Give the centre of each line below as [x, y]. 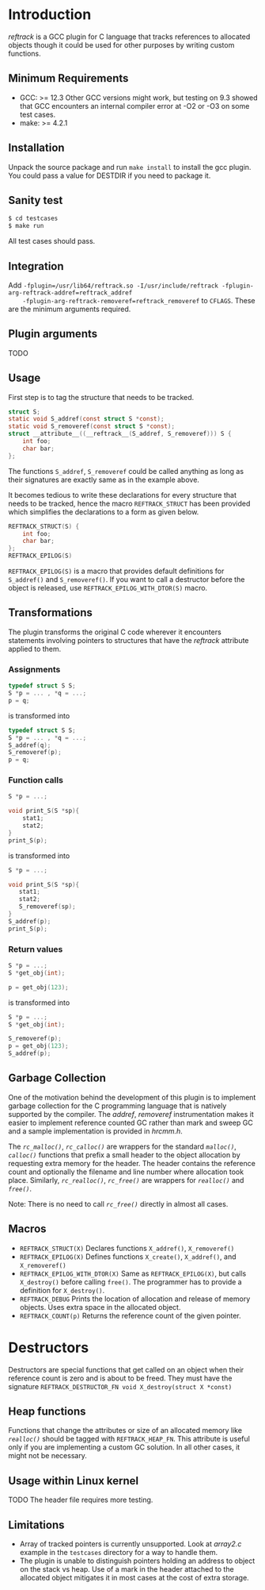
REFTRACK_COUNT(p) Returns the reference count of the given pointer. [130, 1315]
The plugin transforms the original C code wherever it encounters [115, 632]
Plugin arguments [53, 334]
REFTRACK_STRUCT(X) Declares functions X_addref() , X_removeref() [127, 1248]
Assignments [34, 669]
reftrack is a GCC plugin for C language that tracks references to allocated [129, 37]
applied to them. [35, 649]
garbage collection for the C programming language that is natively [117, 1106]
